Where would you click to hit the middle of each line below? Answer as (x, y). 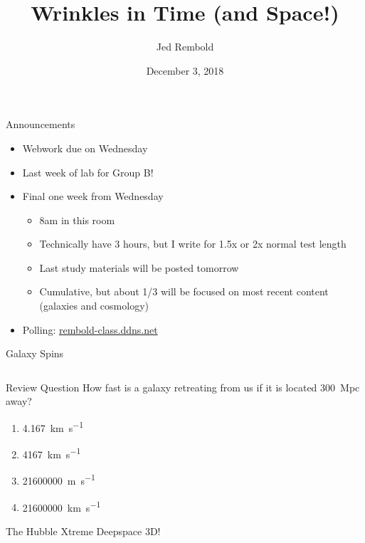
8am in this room (77, 220)
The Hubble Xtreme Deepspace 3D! (83, 531)
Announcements (41, 124)
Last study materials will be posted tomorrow (139, 267)
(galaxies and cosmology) (94, 306)
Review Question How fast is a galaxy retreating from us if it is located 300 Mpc (183, 387)
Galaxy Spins (35, 353)
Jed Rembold (185, 47)
